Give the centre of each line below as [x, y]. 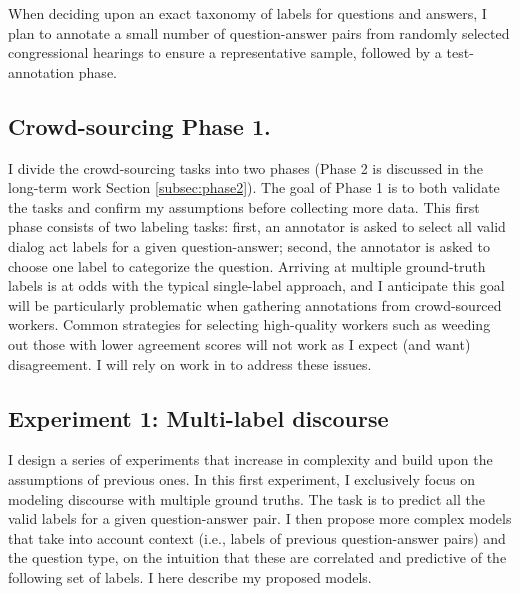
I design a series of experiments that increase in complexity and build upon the [250, 459]
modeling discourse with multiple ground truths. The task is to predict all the [246, 498]
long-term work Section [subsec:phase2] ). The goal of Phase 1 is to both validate [254, 187]
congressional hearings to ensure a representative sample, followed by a [225, 52]
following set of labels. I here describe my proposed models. [190, 576]
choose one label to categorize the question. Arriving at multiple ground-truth [247, 265]
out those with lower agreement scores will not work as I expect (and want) [239, 343]
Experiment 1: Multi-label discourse [198, 417]
